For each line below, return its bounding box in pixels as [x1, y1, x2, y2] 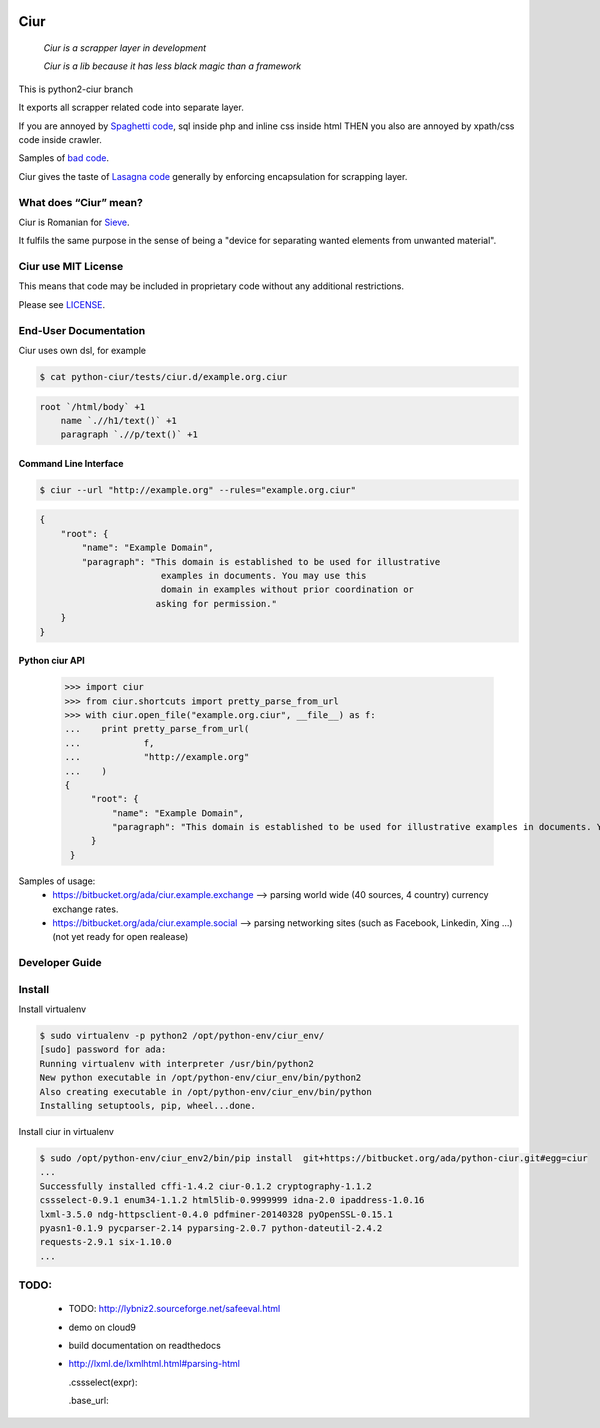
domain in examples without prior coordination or [160, 584, 415, 595]
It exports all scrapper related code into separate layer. [18, 101, 244, 114]
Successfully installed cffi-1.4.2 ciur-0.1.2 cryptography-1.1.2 [39, 1180, 372, 1192]
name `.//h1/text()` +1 [60, 415, 177, 426]
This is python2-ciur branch [18, 83, 134, 95]
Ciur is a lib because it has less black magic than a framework [43, 60, 302, 72]
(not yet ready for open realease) [52, 931, 189, 943]
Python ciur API [18, 655, 85, 667]
